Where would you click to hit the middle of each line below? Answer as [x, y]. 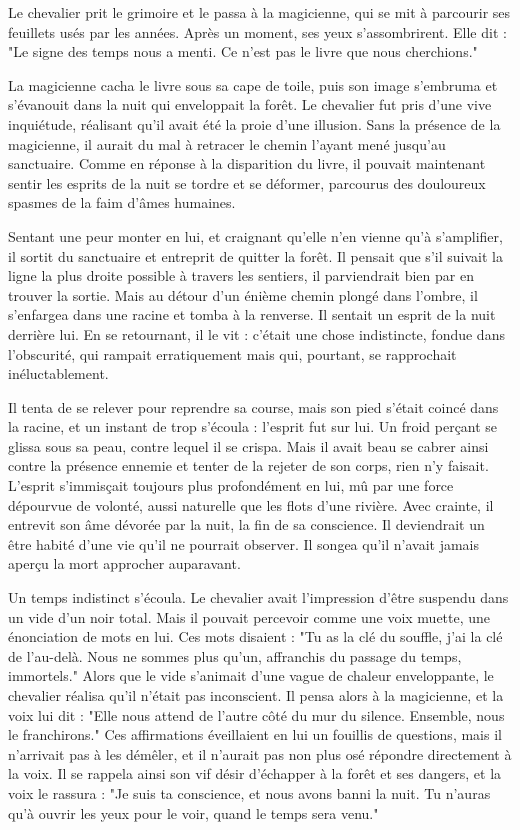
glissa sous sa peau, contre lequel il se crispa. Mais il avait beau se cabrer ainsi [248, 445]
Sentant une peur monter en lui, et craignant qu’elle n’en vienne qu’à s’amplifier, [255, 235]
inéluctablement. [58, 373]
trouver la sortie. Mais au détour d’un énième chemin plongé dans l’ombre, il [243, 294]
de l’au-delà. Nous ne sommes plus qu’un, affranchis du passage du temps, [235, 655]
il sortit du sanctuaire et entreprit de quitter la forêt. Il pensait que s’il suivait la [255, 255]
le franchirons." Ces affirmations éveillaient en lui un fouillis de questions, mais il [255, 734]
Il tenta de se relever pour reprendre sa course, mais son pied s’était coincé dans [253, 406]
